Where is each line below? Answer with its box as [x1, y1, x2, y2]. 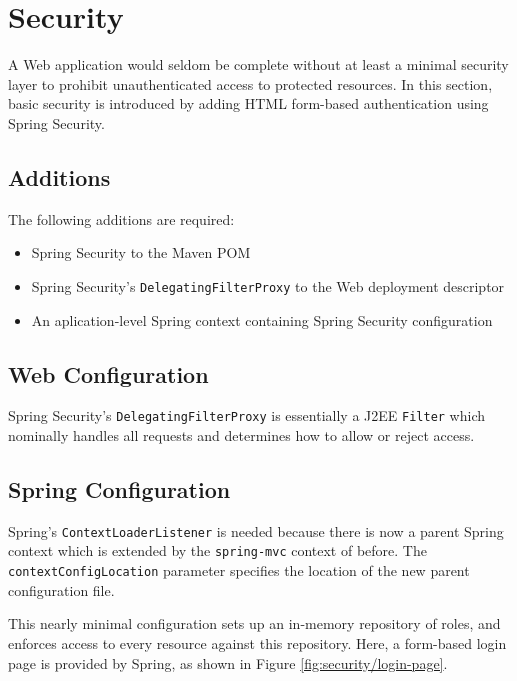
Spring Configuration [8, 473, 231, 504]
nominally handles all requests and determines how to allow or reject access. [8, 425, 475, 445]
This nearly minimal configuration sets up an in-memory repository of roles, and [8, 613, 501, 634]
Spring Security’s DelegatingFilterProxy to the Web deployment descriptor [31, 275, 505, 296]
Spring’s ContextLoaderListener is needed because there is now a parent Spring [8, 520, 504, 541]
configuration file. [8, 579, 115, 600]
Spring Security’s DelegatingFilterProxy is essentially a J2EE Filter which [8, 405, 486, 426]
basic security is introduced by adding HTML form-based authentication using [8, 93, 489, 114]
